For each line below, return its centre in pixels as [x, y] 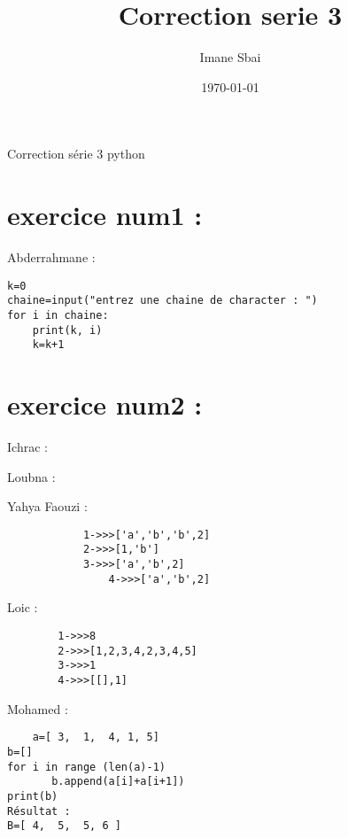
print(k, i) [67, 330]
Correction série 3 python [76, 154]
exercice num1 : [105, 215]
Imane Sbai [230, 57]
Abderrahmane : [51, 257]
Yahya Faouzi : [47, 506]
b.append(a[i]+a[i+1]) [118, 782]
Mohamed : [38, 708]
